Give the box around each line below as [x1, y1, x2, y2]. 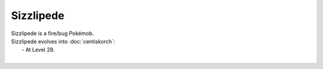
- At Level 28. [22, 46, 55, 54]
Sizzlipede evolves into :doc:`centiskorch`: [11, 37, 115, 45]
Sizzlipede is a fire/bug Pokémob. [11, 30, 94, 37]
